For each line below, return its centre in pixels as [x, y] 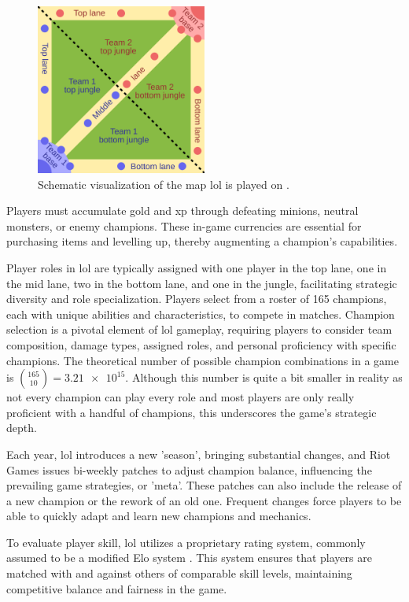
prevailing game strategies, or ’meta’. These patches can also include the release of [204, 485]
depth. [22, 428]
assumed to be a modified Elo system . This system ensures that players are [189, 558]
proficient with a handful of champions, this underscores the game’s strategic [192, 412]
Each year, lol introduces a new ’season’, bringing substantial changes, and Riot [199, 454]
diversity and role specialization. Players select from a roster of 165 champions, [197, 299]
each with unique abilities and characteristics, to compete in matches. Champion [201, 314]
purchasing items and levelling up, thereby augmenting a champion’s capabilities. [202, 241]
